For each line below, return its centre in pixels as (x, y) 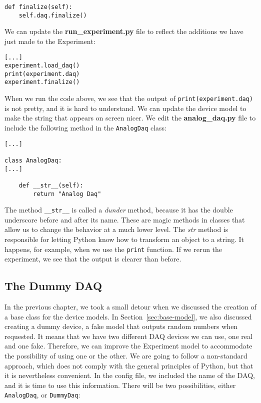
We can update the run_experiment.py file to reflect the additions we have (124, 31)
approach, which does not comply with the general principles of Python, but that (129, 365)
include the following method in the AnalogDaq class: (85, 127)
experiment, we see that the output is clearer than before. (93, 259)
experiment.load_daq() (42, 66)
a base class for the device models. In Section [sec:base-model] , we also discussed (128, 316)
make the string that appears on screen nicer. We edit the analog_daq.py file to (130, 118)
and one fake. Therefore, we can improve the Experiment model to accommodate (128, 346)
